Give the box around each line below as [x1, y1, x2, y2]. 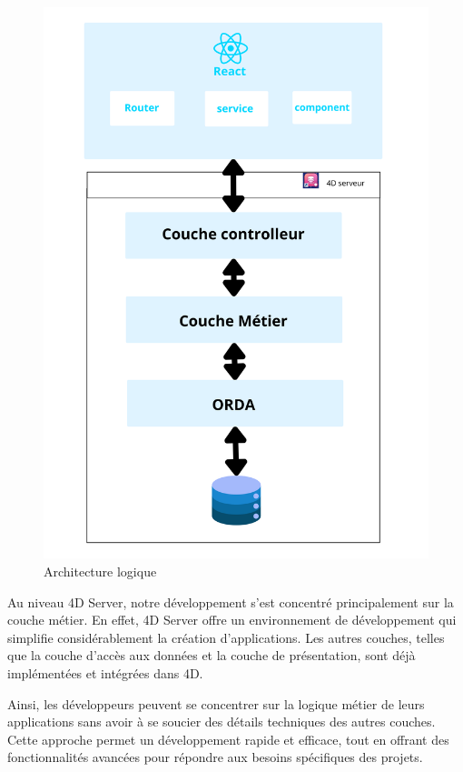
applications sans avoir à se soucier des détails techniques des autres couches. [7, 712, 436, 731]
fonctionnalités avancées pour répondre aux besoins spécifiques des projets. [7, 747, 423, 767]
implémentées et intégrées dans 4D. [7, 663, 203, 682]
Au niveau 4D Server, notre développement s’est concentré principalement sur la [7, 592, 454, 611]
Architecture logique [44, 561, 157, 580]
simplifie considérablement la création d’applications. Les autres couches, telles [7, 627, 445, 647]
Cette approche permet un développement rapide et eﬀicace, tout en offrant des [7, 729, 449, 748]
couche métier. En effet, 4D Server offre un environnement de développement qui [7, 610, 457, 629]
